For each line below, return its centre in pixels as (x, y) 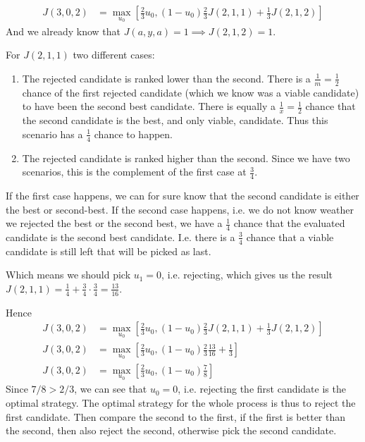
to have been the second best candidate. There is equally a (149, 106)
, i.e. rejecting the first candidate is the (262, 389)
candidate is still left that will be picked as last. (109, 251)
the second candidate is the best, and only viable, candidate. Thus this (175, 120)
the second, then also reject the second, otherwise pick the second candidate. (171, 430)
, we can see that (111, 389)
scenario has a (52, 134)
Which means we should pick (68, 275)
